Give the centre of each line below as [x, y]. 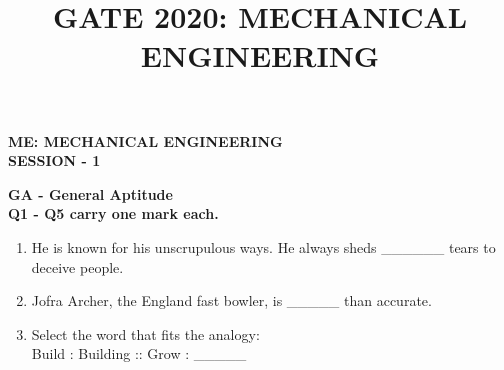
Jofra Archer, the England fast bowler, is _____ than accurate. [231, 300]
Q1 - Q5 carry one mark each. [113, 213]
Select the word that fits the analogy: [145, 333]
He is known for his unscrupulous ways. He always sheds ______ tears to [263, 246]
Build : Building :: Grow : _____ [139, 353]
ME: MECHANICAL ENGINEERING [145, 140]
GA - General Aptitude [90, 193]
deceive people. [77, 266]
